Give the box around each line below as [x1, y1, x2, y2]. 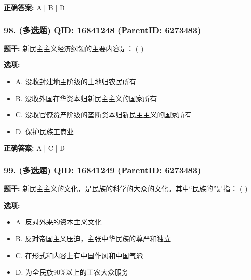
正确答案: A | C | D [4, 143, 65, 153]
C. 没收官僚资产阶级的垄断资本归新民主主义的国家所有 [15, 110, 192, 120]
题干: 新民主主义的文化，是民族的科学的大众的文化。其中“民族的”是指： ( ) [4, 183, 248, 194]
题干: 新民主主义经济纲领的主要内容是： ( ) [4, 43, 144, 53]
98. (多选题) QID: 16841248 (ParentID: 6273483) [4, 23, 201, 36]
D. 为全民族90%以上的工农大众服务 [15, 267, 128, 277]
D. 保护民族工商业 [15, 126, 74, 136]
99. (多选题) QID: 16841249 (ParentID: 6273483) [4, 164, 201, 176]
